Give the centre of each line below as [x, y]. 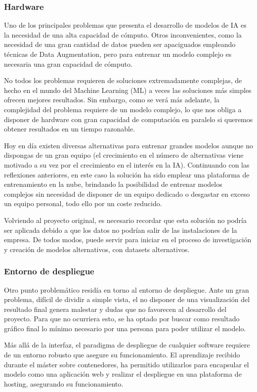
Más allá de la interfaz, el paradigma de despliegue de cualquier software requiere [127, 345]
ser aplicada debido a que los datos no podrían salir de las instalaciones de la [121, 230]
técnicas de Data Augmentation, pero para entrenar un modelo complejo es [118, 54]
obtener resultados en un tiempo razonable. [70, 129]
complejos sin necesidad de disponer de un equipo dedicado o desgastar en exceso [127, 194]
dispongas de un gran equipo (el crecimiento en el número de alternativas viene [124, 155]
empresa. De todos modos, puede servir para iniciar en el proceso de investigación [128, 240]
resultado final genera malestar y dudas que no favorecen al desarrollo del [115, 309]
